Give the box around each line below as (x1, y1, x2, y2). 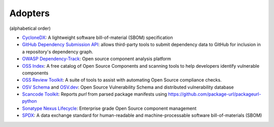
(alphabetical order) (9, 25, 51, 31)
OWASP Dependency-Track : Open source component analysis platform (22, 56, 172, 62)
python (22, 98, 37, 104)
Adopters (9, 8, 50, 19)
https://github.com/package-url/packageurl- (168, 91, 261, 97)
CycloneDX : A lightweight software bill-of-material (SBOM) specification (22, 34, 173, 40)
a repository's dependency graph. (22, 49, 93, 55)
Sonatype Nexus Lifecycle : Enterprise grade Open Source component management (22, 105, 197, 111)
